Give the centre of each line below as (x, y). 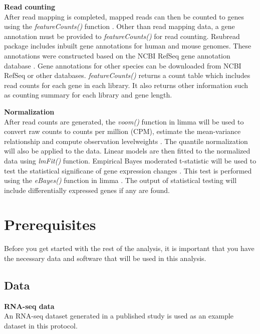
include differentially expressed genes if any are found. (87, 190)
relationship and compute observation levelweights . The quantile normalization (126, 141)
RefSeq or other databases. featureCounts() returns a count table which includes (127, 75)
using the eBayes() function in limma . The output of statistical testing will (120, 180)
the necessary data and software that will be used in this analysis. (105, 258)
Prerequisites (50, 224)
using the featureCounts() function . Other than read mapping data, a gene (119, 26)
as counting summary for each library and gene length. (88, 95)
